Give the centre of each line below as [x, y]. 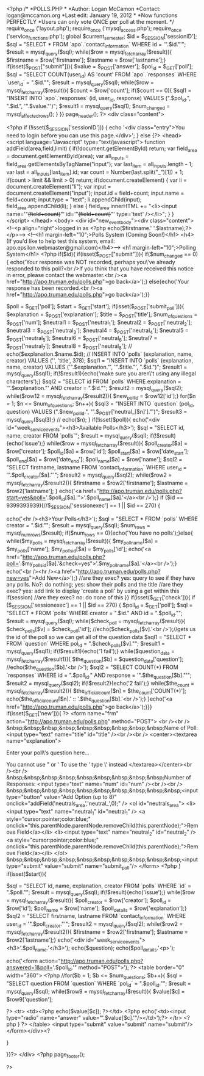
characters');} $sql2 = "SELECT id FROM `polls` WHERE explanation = [94, 381]
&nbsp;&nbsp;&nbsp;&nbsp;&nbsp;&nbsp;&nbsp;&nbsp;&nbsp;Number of [99, 777]
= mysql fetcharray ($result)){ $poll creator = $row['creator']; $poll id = [89, 901]
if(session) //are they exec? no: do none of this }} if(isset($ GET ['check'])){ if [101, 598]
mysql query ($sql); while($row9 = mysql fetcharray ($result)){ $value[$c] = [96, 992]
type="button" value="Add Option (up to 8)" [62, 796]
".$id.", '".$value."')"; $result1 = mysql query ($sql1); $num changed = [88, 107]
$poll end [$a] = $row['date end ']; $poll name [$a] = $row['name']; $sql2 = [94, 460]
